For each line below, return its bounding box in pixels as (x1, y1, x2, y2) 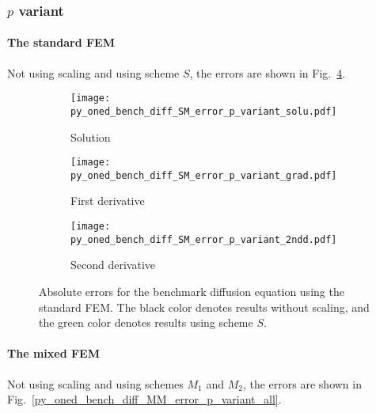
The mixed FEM (7, 345, 100, 362)
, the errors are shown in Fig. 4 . (189, 64, 346, 81)
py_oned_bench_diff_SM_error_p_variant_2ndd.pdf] (70, 233, 337, 245)
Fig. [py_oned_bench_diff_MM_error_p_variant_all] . (7, 391, 282, 407)
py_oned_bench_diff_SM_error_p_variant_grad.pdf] (70, 169, 337, 181)
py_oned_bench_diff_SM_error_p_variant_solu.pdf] (70, 105, 337, 117)
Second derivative (70, 256, 155, 273)
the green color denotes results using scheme (39, 314, 253, 331)
